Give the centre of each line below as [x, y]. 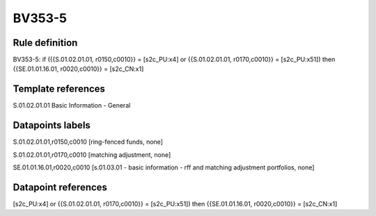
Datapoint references [60, 187]
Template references [59, 89]
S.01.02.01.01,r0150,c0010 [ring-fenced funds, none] [88, 142]
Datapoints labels [52, 125]
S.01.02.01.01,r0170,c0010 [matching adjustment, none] [92, 155]
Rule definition [45, 43]
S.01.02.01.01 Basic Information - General [72, 106]
